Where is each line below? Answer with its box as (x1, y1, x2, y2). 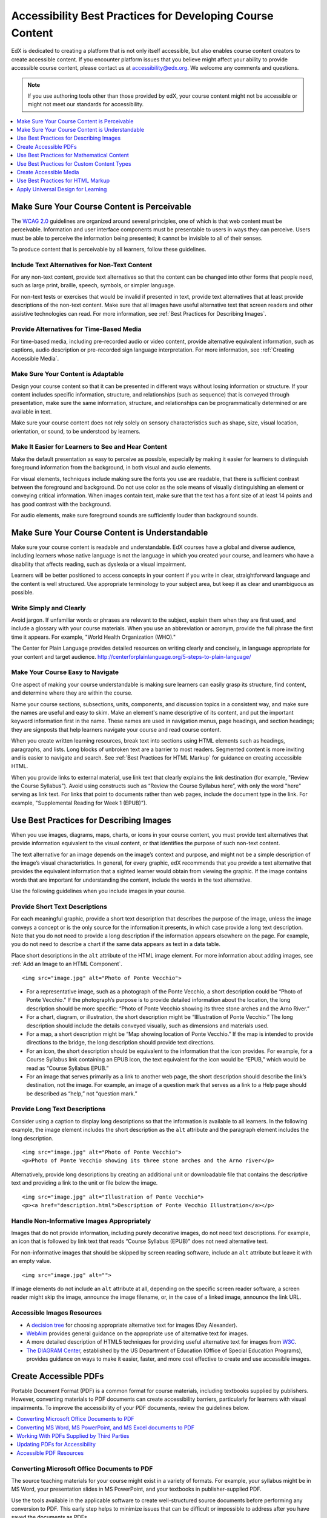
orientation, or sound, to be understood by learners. (11, 427, 140, 435)
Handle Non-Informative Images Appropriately (11, 1216, 151, 1225)
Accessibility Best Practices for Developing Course (11, 9, 274, 22)
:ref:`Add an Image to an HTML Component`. (11, 960, 122, 968)
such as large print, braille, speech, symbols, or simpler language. (11, 282, 176, 289)
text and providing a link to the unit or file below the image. (11, 1179, 158, 1186)
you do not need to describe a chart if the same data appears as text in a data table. (11, 941, 221, 948)
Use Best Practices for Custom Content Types (16, 160, 131, 167)
